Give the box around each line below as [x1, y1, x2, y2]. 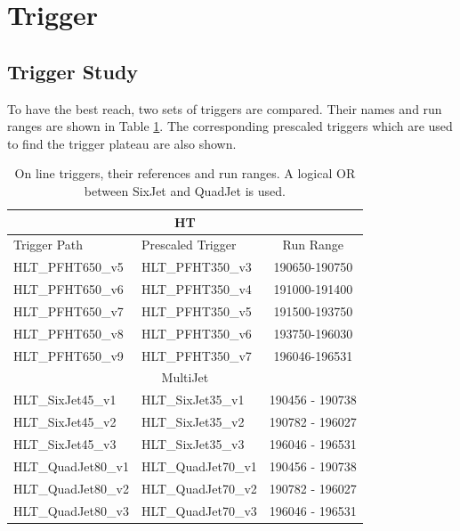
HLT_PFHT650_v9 [13, 346, 124, 364]
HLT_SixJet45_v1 [13, 390, 117, 409]
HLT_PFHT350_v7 [141, 346, 252, 364]
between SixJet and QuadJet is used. [84, 181, 286, 200]
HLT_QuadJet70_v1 [141, 456, 257, 475]
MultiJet [161, 368, 209, 387]
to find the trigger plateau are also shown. [7, 134, 237, 152]
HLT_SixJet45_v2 [13, 413, 117, 431]
